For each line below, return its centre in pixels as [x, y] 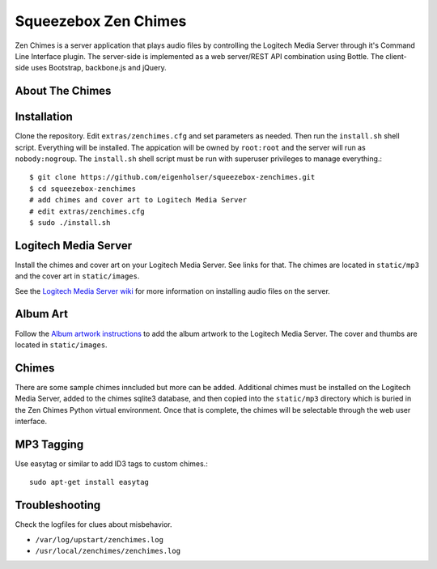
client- [397, 56]
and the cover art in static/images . [77, 276]
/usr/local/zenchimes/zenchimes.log [108, 551]
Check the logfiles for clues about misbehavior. [94, 524]
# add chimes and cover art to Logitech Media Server [138, 200]
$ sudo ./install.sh [70, 222]
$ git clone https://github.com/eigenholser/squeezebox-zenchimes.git [172, 177]
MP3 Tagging [49, 444]
